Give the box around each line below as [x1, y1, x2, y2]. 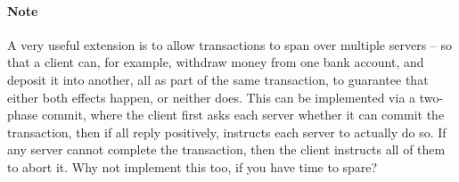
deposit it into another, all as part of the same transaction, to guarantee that [7, 70, 429, 88]
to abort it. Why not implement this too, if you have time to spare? [7, 157, 378, 176]
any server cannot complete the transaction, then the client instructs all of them [7, 140, 446, 159]
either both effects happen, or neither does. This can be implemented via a [7, 87, 416, 106]
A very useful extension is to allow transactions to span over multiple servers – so [7, 35, 452, 54]
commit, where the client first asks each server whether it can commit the [41, 105, 445, 124]
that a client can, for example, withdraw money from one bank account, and [7, 53, 424, 71]
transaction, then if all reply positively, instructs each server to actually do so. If [7, 122, 447, 141]
